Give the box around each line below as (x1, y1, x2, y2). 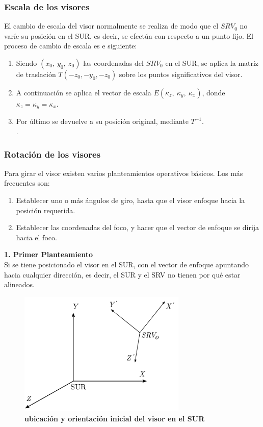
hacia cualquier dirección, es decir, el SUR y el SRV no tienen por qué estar (4, 269, 241, 280)
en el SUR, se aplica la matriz (165, 58, 259, 68)
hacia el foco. (16, 232, 57, 242)
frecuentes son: (4, 178, 50, 188)
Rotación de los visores (4, 147, 101, 160)
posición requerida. (16, 205, 75, 215)
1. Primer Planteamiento (4, 249, 93, 260)
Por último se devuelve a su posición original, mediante (16, 116, 189, 127)
